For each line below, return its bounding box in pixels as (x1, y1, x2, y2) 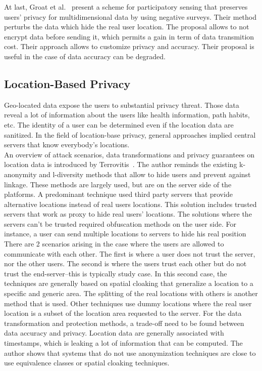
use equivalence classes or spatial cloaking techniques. (4, 357, 170, 368)
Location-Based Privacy (4, 75, 131, 91)
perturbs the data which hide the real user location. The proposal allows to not (4, 21, 249, 32)
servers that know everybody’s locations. (4, 139, 130, 150)
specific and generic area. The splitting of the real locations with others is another (4, 288, 258, 299)
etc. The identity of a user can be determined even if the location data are (4, 119, 234, 130)
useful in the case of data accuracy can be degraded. (4, 51, 166, 61)
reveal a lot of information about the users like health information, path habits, (4, 109, 250, 120)
